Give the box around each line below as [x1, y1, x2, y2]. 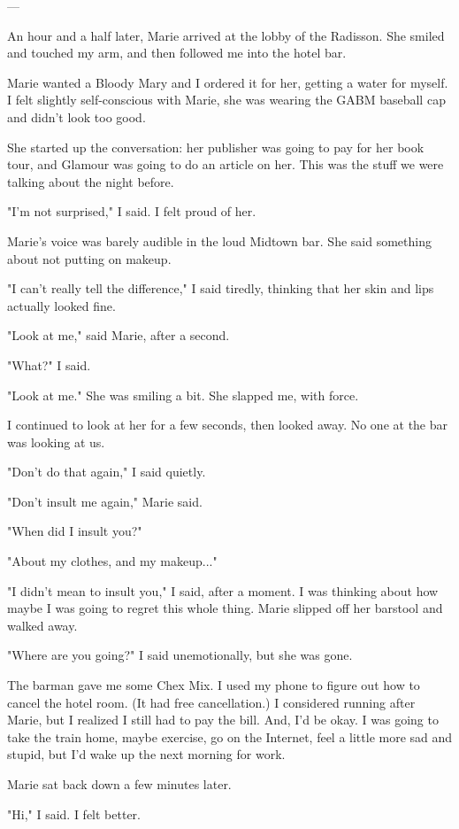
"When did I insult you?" [7, 522, 142, 540]
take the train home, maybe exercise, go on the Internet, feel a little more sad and [7, 727, 453, 746]
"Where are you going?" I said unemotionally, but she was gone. [7, 646, 353, 664]
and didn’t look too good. [7, 107, 146, 126]
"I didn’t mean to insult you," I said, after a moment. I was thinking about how [7, 581, 439, 600]
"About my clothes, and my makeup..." [7, 552, 218, 570]
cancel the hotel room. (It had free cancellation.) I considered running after [7, 693, 416, 711]
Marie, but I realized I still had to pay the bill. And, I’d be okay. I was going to [7, 710, 439, 729]
